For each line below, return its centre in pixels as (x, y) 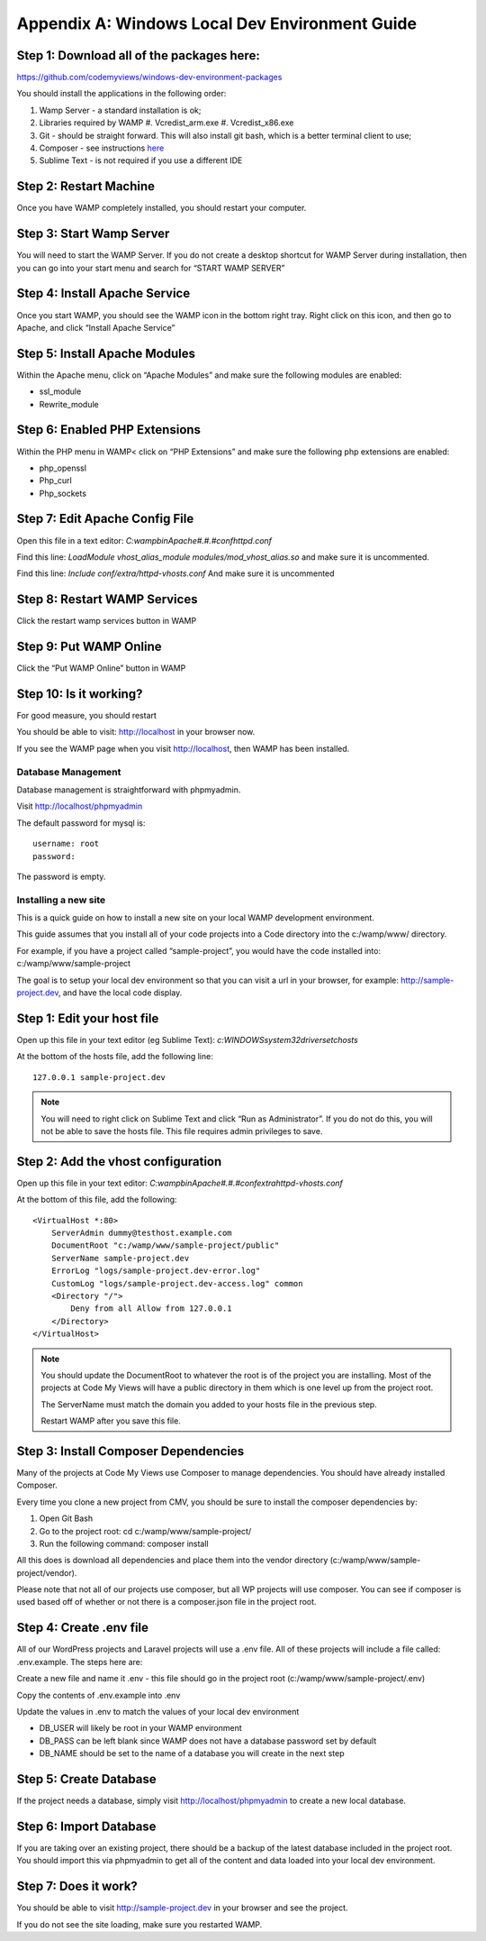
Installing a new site (61, 900)
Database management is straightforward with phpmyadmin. (129, 790)
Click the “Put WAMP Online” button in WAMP (101, 668)
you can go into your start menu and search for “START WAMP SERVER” (151, 268)
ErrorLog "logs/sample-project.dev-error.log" (156, 1271)
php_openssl (63, 468)
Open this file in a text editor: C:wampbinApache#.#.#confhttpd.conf (144, 540)
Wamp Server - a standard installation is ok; (120, 110)
